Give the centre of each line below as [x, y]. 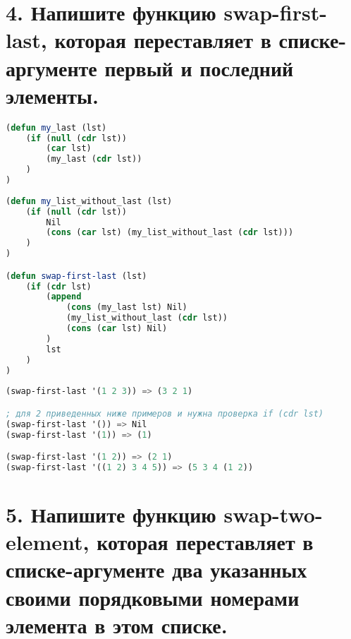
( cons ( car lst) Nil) [117, 329]
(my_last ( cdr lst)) [94, 159]
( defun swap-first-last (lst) [76, 276]
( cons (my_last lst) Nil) [127, 307]
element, [48, 542]
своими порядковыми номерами [153, 597]
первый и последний [199, 67]
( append [64, 297]
